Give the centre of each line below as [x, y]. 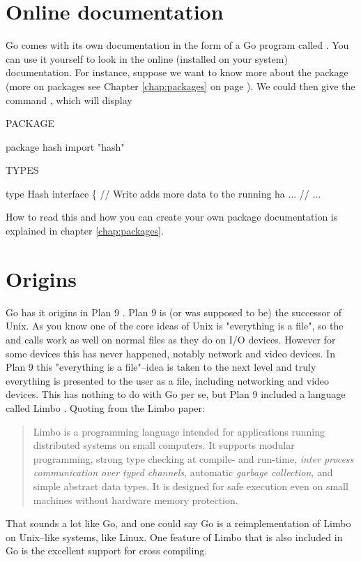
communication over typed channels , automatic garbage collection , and [183, 472]
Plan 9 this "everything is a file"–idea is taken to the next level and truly [161, 367]
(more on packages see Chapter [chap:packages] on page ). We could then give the [180, 86]
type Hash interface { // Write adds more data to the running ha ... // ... [163, 193]
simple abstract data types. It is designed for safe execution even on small [191, 486]
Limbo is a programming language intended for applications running [179, 431]
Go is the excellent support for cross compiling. [107, 550]
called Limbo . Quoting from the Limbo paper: [105, 407]
